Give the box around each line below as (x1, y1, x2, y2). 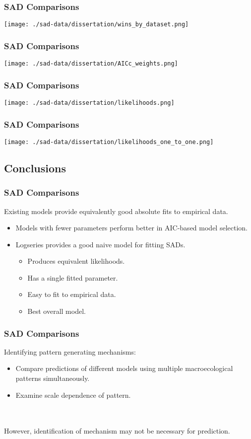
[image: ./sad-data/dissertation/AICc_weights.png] (4, 60, 178, 68)
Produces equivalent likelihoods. (27, 256, 125, 266)
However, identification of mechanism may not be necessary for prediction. (4, 426, 230, 436)
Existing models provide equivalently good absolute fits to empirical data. (4, 206, 228, 216)
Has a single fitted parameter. (27, 272, 118, 283)
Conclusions (4, 160, 66, 175)
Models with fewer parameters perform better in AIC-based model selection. (15, 222, 248, 233)
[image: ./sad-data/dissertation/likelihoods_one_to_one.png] (4, 138, 214, 146)
